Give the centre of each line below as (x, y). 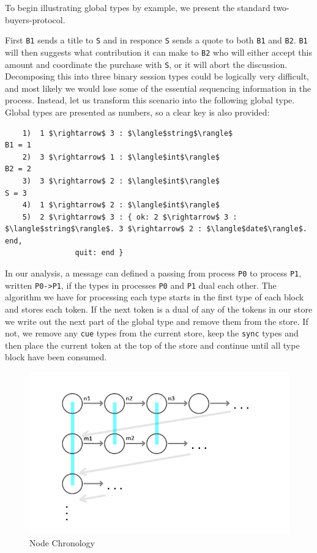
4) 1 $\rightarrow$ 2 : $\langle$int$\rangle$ (121, 205)
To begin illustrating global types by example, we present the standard (138, 7)
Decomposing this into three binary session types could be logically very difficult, (157, 76)
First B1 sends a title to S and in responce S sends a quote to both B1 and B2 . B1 (156, 40)
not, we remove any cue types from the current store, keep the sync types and (152, 333)
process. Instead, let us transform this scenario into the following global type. (150, 100)
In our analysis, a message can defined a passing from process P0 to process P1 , (153, 273)
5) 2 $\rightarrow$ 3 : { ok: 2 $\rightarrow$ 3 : (130, 217)
